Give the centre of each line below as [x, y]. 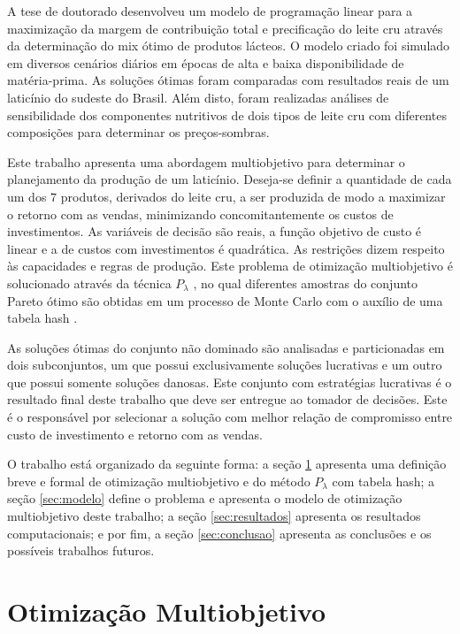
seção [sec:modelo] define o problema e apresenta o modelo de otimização [205, 498]
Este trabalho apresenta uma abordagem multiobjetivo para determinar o [206, 161]
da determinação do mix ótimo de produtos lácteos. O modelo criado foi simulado [229, 46]
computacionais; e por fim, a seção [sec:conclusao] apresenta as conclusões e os [219, 533]
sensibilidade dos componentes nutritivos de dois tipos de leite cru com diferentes [227, 115]
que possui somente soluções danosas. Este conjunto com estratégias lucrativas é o [230, 382]
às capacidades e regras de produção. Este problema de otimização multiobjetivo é [230, 266]
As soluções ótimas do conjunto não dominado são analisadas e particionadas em [226, 347]
